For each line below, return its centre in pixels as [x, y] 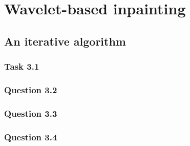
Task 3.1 [22, 66]
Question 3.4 [31, 137]
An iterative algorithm [65, 41]
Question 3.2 [31, 89]
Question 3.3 [31, 113]
